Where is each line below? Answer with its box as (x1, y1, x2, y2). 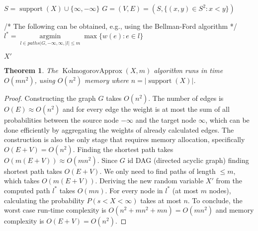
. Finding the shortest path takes (73, 144, 173, 154)
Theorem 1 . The (4, 65, 58, 76)
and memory (215, 205, 254, 215)
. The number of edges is (148, 92, 224, 103)
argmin (39, 33, 61, 40)
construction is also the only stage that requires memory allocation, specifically (4, 134, 245, 145)
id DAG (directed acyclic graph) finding (127, 154, 249, 165)
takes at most (140, 195, 181, 205)
